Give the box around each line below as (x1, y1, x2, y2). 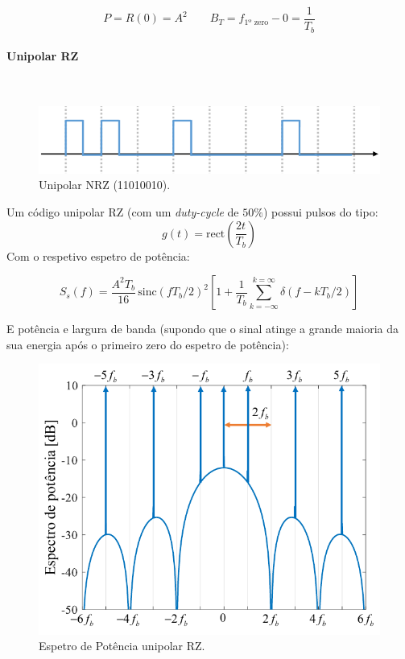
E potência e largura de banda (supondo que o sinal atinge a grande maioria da (6, 320, 399, 337)
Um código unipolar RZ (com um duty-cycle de (6, 203, 239, 220)
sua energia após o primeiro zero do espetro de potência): (6, 336, 289, 352)
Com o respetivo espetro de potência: (6, 247, 190, 264)
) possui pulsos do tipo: (262, 203, 378, 220)
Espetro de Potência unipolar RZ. (39, 637, 205, 654)
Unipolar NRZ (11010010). (39, 176, 171, 193)
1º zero (244, 18, 269, 27)
